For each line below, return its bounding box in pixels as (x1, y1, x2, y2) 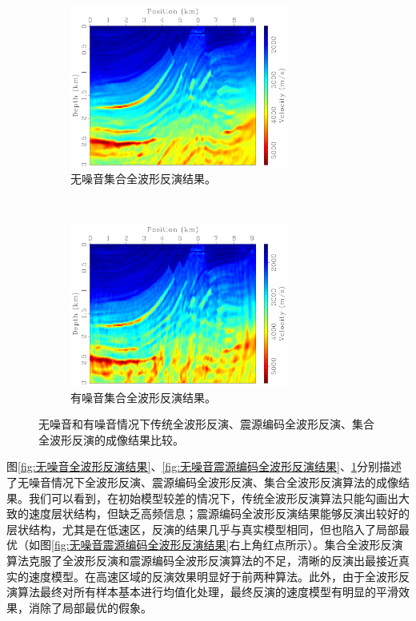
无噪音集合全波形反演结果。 (70, 170, 216, 187)
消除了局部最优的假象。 (28, 599, 152, 615)
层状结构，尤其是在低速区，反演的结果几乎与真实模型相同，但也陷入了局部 (6, 520, 398, 537)
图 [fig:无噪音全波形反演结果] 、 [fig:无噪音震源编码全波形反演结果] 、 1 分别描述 (6, 458, 402, 475)
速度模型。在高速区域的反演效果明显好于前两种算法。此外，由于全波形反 (28, 567, 410, 584)
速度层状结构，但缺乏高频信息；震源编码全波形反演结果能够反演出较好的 (28, 505, 410, 522)
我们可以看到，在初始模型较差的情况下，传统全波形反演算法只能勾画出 (28, 489, 398, 506)
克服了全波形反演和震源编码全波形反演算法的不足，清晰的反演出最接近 (28, 551, 398, 568)
